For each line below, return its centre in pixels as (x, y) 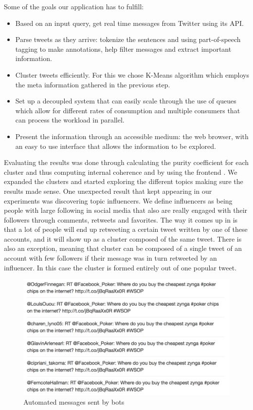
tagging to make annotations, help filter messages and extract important (123, 49)
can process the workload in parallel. (70, 120)
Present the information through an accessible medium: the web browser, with (132, 136)
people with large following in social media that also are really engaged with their (126, 210)
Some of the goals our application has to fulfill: (74, 6)
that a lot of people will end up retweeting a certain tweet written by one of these (126, 229)
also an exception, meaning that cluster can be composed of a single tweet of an (123, 248)
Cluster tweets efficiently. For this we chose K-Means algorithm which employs (132, 74)
